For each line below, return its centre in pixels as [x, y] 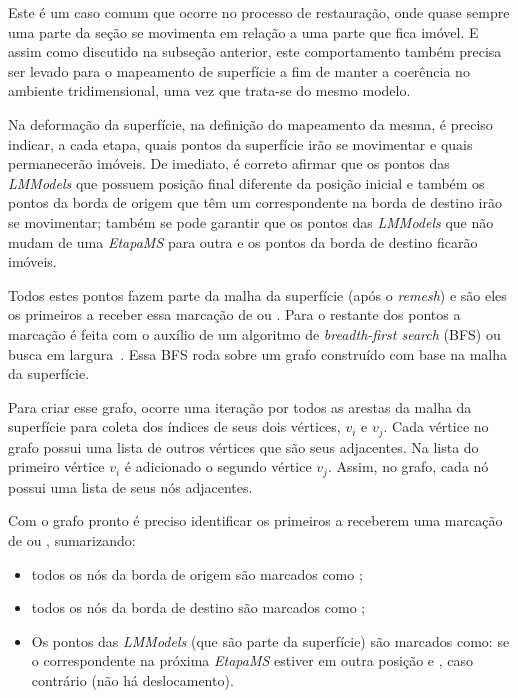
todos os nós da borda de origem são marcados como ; [197, 573]
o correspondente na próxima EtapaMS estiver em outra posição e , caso [252, 660]
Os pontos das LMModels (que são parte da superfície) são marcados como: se [270, 640]
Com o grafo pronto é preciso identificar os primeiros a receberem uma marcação [255, 520]
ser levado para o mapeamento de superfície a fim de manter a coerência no [239, 70]
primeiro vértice [56, 466]
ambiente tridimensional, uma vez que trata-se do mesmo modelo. [209, 90]
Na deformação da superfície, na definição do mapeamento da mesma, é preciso [250, 123]
